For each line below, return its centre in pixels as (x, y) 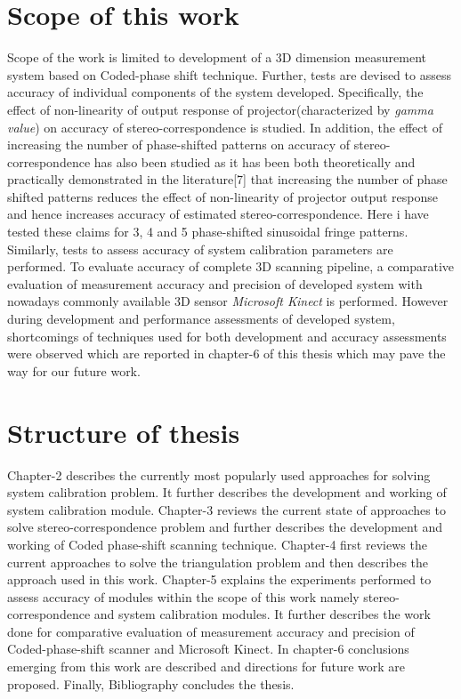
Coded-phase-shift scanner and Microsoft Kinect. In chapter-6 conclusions (208, 649)
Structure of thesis (124, 432)
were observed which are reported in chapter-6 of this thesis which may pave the (226, 354)
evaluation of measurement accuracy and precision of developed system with (215, 283)
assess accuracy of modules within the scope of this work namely (183, 596)
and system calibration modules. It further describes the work (262, 614)
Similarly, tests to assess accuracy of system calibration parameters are (200, 249)
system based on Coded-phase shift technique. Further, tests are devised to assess (229, 74)
